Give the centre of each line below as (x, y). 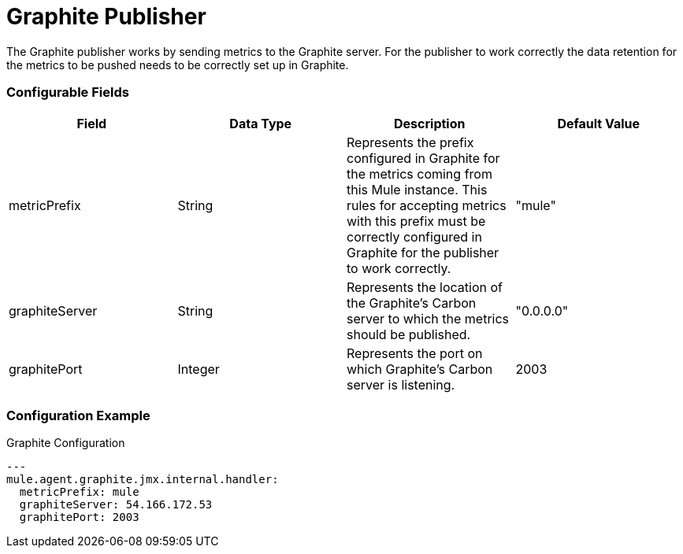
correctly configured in (414, 236)
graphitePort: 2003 (79, 517)
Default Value (599, 123)
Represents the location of (425, 287)
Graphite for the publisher (423, 252)
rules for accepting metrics (427, 205)
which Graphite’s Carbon (420, 369)
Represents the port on (415, 353)
